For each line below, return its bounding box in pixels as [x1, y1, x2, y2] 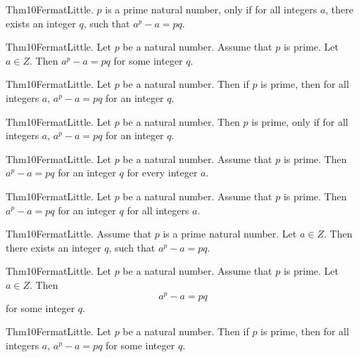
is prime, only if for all [251, 114, 348, 129]
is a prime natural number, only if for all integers [105, 2, 317, 16]
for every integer [127, 165, 198, 180]
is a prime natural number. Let [163, 226, 297, 241]
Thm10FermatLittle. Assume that [6, 226, 152, 241]
